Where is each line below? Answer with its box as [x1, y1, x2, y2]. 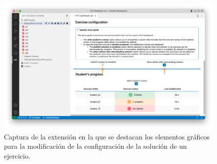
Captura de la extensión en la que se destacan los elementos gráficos [4, 131, 210, 141]
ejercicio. [4, 151, 31, 161]
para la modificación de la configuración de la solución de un [4, 141, 187, 151]
